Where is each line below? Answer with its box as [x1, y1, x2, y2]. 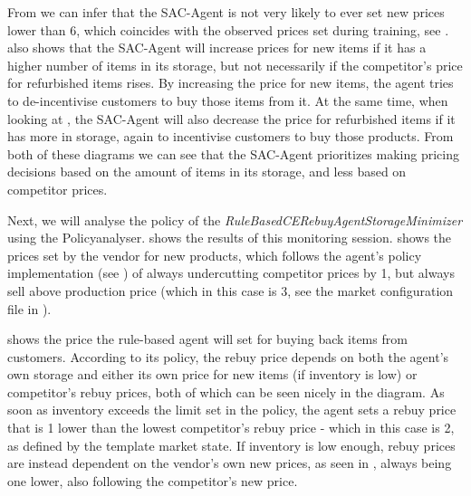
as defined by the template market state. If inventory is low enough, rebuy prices [7, 435, 456, 454]
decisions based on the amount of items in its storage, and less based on [7, 162, 407, 181]
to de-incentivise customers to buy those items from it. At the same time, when [7, 91, 448, 110]
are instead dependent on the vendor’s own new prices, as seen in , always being [7, 453, 452, 472]
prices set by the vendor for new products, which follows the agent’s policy [7, 245, 422, 264]
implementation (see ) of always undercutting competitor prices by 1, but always [7, 263, 455, 282]
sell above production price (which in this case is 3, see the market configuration [7, 281, 454, 300]
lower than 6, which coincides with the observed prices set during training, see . [7, 20, 449, 39]
